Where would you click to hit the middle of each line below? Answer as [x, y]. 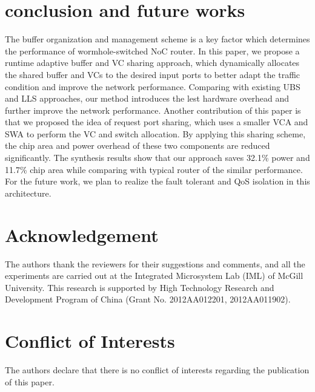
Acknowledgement [82, 234]
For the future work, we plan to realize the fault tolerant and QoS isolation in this [157, 181]
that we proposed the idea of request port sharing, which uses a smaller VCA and [157, 122]
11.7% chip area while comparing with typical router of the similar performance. [154, 169]
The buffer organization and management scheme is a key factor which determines [157, 39]
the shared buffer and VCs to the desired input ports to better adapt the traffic [153, 74]
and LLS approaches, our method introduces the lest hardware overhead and [147, 98]
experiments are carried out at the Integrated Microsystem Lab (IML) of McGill [154, 276]
